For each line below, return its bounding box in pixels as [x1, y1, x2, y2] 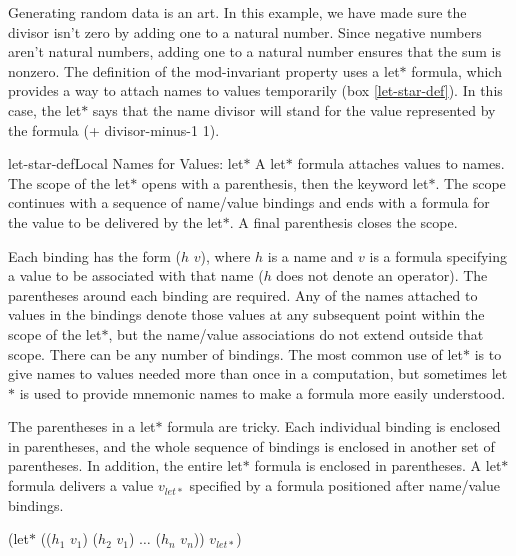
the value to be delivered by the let [8, 211, 223, 232]
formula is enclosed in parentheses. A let [254, 455, 502, 476]
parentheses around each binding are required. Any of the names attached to [8, 284, 478, 305]
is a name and [267, 245, 354, 266]
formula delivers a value [8, 475, 154, 496]
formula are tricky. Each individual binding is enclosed [167, 416, 501, 437]
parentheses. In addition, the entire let [8, 455, 243, 476]
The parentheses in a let [8, 416, 156, 437]
